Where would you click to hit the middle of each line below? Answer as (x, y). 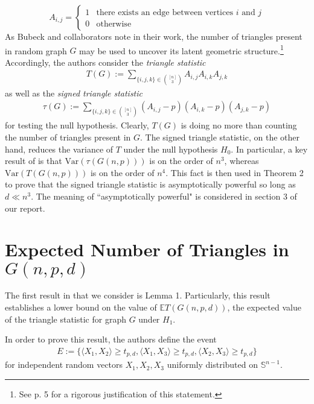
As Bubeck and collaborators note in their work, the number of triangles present (154, 36)
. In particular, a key (269, 149)
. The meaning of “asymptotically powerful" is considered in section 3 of (164, 196)
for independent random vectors (64, 365)
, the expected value (264, 307)
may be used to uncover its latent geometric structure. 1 (181, 49)
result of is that (34, 161)
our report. (25, 208)
